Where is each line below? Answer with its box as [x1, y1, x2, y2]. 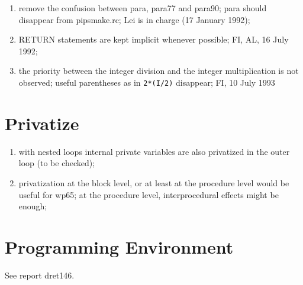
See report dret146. [5, 268, 75, 281]
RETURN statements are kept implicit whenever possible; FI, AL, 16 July [18, 33, 289, 46]
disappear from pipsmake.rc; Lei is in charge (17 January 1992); [18, 13, 250, 25]
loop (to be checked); [18, 157, 95, 169]
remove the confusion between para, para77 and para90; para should [18, 2, 267, 14]
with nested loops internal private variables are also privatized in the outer [18, 145, 290, 157]
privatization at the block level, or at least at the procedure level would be [18, 176, 289, 189]
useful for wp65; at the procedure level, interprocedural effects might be [18, 188, 279, 200]
